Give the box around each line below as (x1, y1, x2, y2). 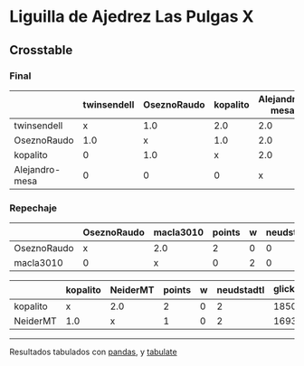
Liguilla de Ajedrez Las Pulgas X (9, 6, 254, 27)
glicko (272, 283, 300, 296)
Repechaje (9, 202, 57, 214)
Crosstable (9, 42, 73, 58)
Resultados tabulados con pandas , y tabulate (9, 346, 178, 357)
